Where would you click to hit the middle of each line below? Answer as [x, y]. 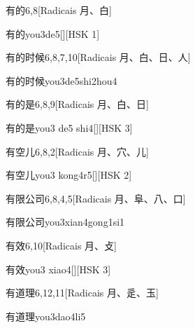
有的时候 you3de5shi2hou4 [62, 80]
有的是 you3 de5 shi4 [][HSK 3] [69, 127]
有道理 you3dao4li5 [46, 316]
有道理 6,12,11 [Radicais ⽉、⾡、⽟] [82, 293]
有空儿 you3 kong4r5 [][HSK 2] [69, 175]
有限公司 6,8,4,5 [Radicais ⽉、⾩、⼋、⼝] [96, 198]
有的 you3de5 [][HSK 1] [53, 33]
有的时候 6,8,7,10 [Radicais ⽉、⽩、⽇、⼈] [98, 57]
